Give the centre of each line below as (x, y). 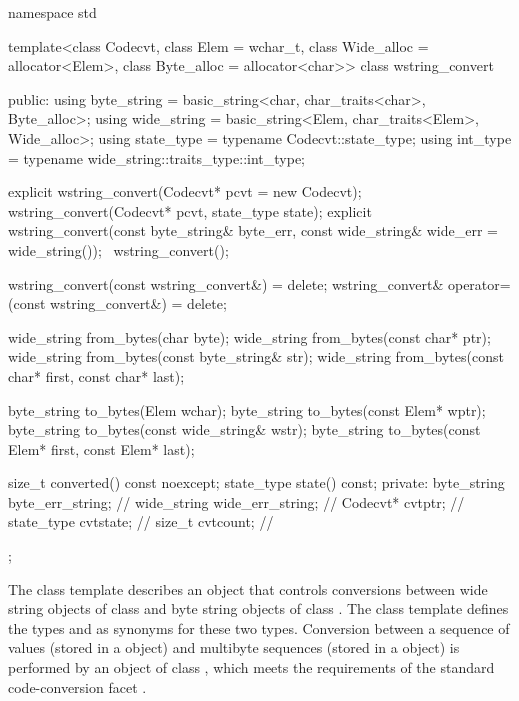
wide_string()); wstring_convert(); (118, 249)
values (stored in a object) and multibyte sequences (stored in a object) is (234, 647)
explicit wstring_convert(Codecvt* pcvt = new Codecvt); (185, 191)
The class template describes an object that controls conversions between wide (248, 588)
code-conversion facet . (77, 686)
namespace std (52, 12)
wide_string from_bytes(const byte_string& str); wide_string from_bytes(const (256, 356)
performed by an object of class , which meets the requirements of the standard (251, 667)
